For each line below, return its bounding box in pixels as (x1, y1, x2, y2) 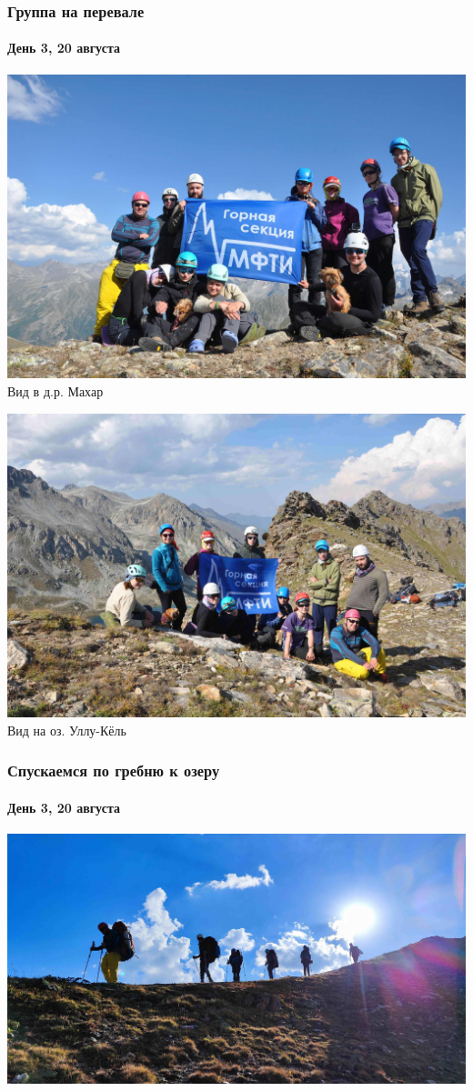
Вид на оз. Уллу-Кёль (7, 720, 126, 739)
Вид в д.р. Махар (7, 381, 104, 400)
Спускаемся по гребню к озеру (7, 759, 220, 782)
